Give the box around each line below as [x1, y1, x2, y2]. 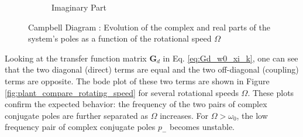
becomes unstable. [170, 121, 235, 133]
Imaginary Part [51, 1, 107, 13]
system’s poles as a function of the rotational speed [28, 32, 212, 44]
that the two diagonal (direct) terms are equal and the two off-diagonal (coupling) [5, 63, 299, 76]
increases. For [160, 109, 209, 121]
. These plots [247, 86, 294, 98]
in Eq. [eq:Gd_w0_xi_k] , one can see [163, 52, 298, 64]
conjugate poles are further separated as [5, 109, 148, 121]
